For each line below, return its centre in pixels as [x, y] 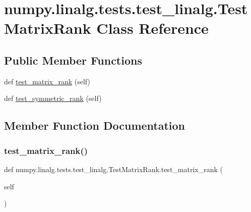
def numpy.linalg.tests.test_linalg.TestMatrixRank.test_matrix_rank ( [113, 169]
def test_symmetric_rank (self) [53, 98]
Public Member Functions [73, 60]
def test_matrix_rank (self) [47, 81]
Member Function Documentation [95, 125]
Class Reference [152, 28]
